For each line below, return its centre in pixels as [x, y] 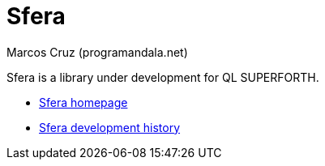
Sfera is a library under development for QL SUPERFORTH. [163, 77]
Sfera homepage [83, 102]
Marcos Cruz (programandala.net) [97, 52]
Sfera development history [110, 127]
